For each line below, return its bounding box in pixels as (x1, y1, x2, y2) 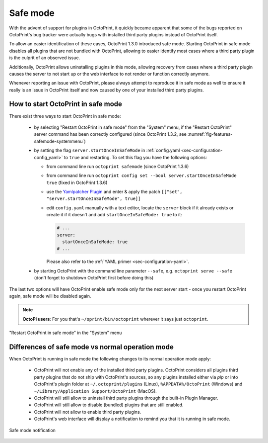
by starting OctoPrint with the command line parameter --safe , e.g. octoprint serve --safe (34, 267, 233, 273)
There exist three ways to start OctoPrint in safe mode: (9, 113, 121, 119)
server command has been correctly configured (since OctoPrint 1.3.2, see (34, 131, 187, 137)
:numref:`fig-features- (188, 131, 233, 137)
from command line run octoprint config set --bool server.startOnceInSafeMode (46, 173, 237, 178)
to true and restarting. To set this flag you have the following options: (64, 154, 207, 160)
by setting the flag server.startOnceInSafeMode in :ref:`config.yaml (34, 147, 180, 154)
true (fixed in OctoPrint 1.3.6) (46, 179, 108, 185)
